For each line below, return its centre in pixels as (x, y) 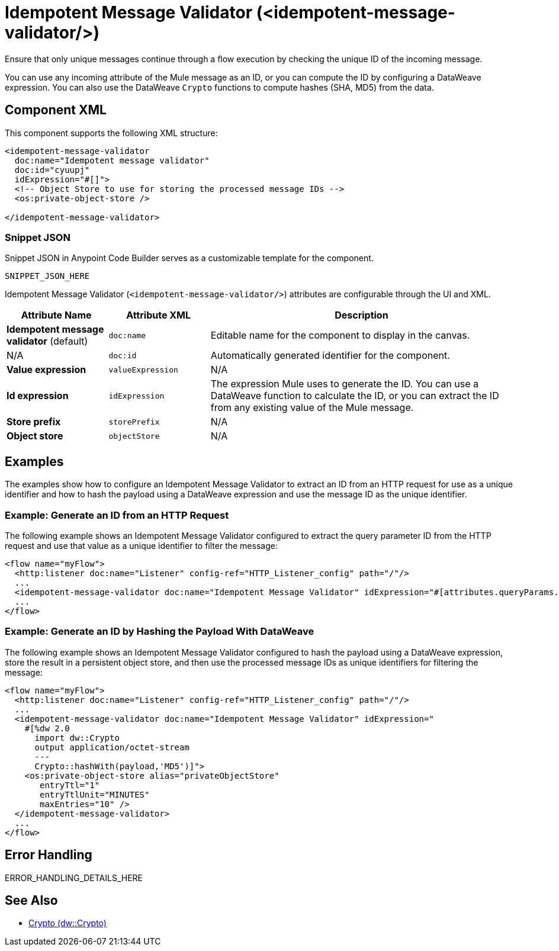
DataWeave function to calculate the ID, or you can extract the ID (355, 396)
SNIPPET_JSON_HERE (47, 276)
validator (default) (47, 341)
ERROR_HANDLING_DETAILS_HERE (74, 878)
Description (362, 315)
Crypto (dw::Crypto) (68, 923)
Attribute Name (56, 315)
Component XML (56, 110)
